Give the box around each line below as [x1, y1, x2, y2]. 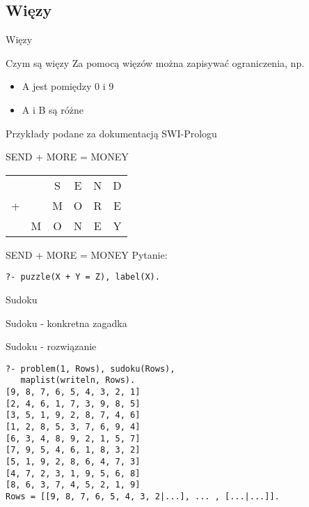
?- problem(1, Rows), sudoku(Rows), [6, 363, 175, 374]
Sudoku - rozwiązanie [6, 339, 97, 354]
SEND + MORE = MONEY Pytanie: [6, 247, 168, 262]
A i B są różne [22, 102, 84, 116]
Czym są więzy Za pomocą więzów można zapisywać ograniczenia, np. [6, 55, 305, 70]
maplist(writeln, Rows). [20, 375, 136, 386]
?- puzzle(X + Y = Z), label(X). [6, 272, 160, 282]
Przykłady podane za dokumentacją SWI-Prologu [6, 126, 217, 140]
